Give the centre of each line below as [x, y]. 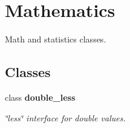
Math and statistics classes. [56, 39]
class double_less [40, 97]
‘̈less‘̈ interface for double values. [65, 117]
